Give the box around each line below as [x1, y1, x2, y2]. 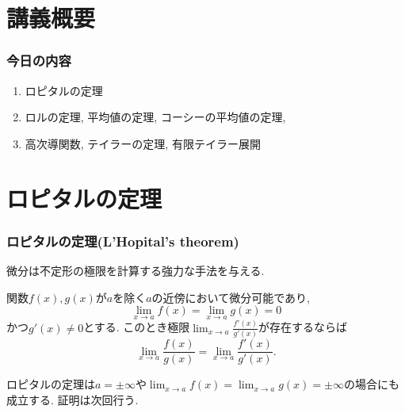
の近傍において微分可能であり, [151, 289, 310, 305]
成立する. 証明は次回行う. [6, 391, 139, 407]
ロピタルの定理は [6, 376, 95, 392]
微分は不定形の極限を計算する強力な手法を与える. [6, 262, 265, 278]
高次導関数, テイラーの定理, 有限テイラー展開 [25, 135, 261, 151]
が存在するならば [258, 319, 348, 335]
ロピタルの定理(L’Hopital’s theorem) [6, 231, 239, 250]
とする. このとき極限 [83, 319, 190, 335]
